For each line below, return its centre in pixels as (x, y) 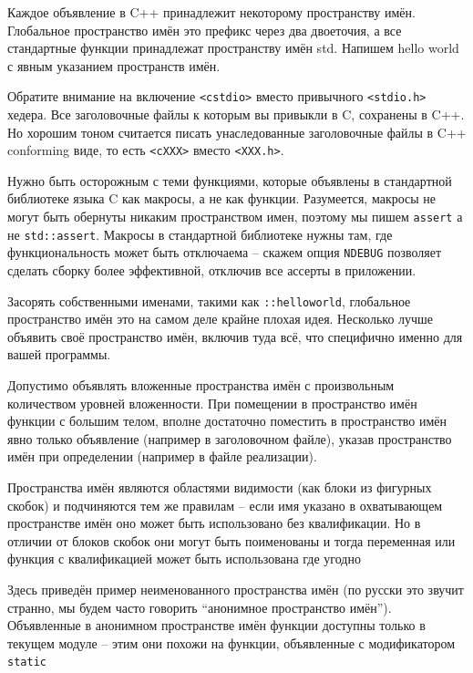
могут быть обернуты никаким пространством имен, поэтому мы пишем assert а (235, 217)
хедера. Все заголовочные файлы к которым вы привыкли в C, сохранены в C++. (236, 114)
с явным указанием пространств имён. (114, 65)
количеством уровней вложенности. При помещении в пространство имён (212, 403)
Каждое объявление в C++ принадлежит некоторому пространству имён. (211, 12)
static (27, 663)
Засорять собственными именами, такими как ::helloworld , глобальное (209, 300)
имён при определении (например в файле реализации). (162, 456)
